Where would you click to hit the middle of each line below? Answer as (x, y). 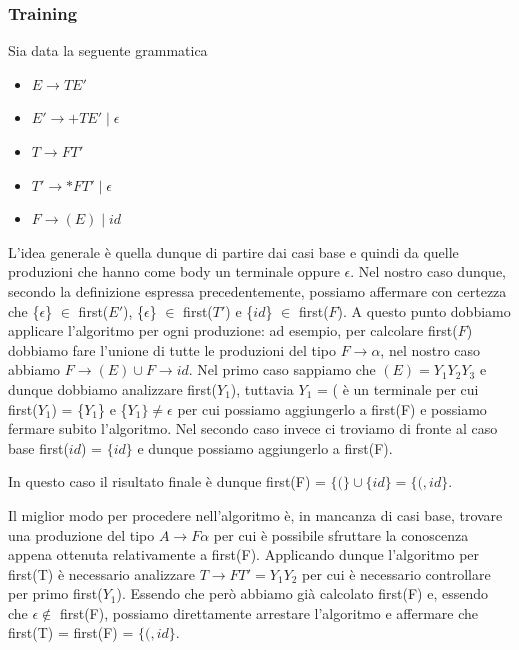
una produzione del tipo (81, 534)
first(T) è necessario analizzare (101, 573)
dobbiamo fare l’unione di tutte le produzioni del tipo (172, 349)
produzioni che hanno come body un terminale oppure (174, 271)
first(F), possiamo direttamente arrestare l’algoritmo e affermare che (268, 612)
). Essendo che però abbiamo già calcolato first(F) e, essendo (302, 593)
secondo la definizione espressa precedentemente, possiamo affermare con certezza (257, 290)
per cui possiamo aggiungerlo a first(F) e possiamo (332, 408)
